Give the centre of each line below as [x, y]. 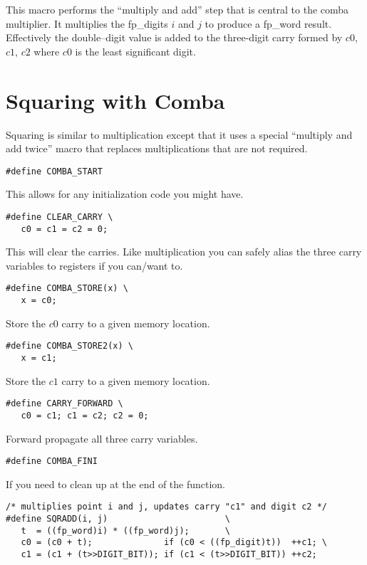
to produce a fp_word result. [268, 23]
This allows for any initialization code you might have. [125, 194]
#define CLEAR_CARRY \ [60, 217]
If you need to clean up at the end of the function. [116, 484]
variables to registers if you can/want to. [94, 265]
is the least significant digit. [135, 51]
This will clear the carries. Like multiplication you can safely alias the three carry [184, 252]
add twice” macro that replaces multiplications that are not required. [157, 148]
